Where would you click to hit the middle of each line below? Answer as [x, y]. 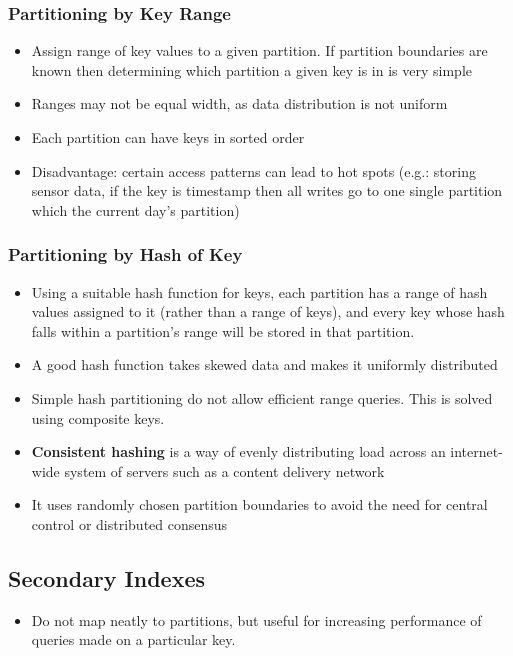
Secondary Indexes [107, 577]
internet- [476, 451]
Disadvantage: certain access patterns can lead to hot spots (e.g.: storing [253, 170]
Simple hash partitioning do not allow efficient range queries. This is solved [262, 397]
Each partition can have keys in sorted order [168, 137]
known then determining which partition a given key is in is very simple [251, 69]
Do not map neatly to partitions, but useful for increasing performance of [256, 619]
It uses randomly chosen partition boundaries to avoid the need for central [259, 504]
